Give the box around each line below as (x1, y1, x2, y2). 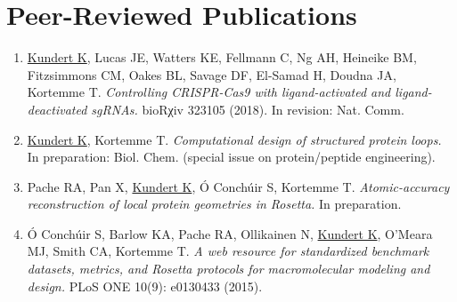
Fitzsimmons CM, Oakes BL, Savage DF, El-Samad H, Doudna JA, (27, 65, 396, 83)
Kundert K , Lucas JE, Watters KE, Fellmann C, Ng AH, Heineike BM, (27, 48, 417, 67)
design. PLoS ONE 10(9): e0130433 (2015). (27, 276, 263, 295)
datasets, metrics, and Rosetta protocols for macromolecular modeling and (27, 259, 430, 278)
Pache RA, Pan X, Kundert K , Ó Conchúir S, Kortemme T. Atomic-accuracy (27, 177, 450, 195)
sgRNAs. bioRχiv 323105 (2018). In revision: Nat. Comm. (91, 99, 404, 118)
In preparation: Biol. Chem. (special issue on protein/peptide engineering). (27, 147, 436, 166)
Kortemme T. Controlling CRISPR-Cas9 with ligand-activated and (27, 83, 391, 101)
